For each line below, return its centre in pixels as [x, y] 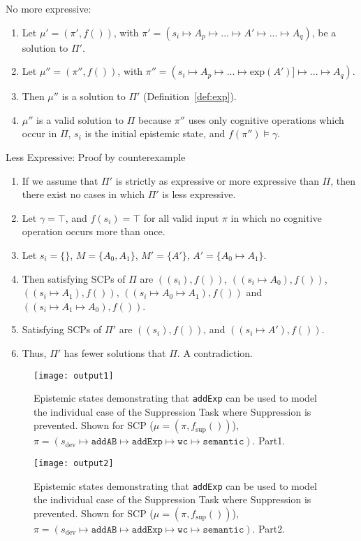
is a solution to [94, 96]
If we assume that [60, 180]
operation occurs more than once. [94, 231]
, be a [324, 32]
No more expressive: [49, 8]
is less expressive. [199, 194]
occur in [39, 133]
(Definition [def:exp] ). [190, 96]
